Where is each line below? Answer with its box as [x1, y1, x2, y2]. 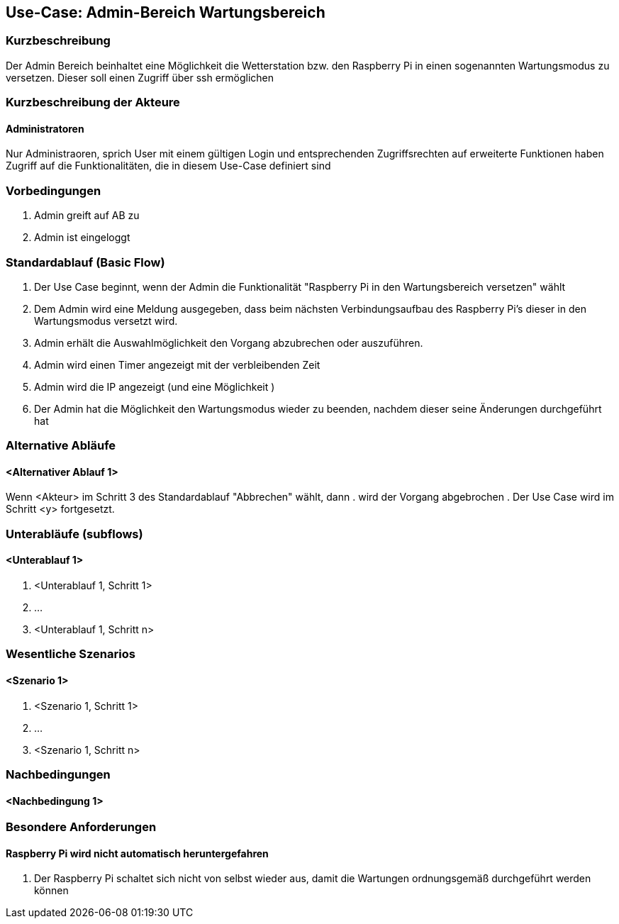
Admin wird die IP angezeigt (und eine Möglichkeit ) [34, 380, 275, 393]
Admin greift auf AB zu [34, 209, 140, 222]
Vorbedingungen [6, 183, 101, 198]
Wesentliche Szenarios [6, 647, 135, 662]
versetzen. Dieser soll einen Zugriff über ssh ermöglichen [6, 71, 274, 84]
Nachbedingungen [6, 767, 111, 782]
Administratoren [6, 122, 84, 135]
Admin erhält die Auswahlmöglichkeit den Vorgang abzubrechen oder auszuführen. [34, 336, 423, 349]
